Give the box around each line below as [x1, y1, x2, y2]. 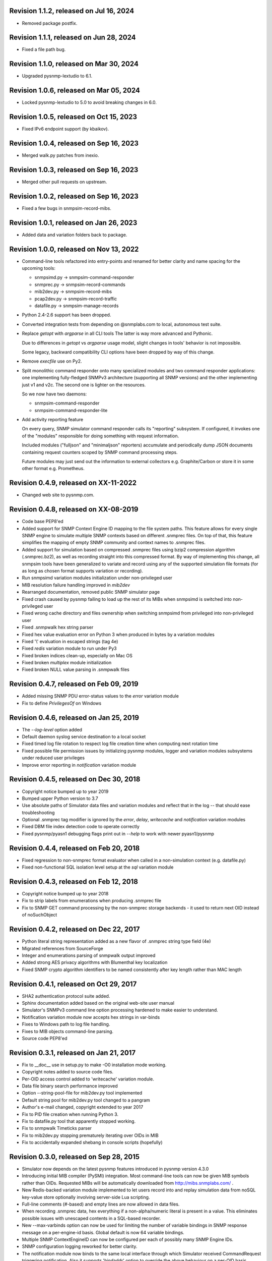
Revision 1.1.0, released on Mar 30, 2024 [9, 60, 139, 68]
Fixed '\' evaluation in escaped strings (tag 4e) [22, 638, 118, 644]
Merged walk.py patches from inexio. [22, 152, 99, 158]
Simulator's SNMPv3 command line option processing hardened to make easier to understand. [22, 1007, 219, 1013]
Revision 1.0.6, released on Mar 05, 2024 [9, 86, 141, 95]
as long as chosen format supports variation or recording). [22, 567, 144, 574]
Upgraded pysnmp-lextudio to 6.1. [22, 73, 93, 79]
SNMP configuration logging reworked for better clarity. [22, 1243, 138, 1249]
